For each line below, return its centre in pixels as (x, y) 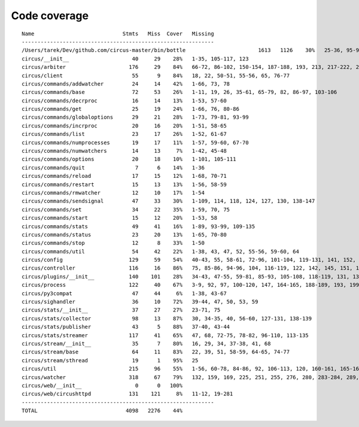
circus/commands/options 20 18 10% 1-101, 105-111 (129, 159)
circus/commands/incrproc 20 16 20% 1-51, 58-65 (124, 125)
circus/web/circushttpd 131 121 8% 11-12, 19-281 (127, 394)
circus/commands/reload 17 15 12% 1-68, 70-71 (124, 176)
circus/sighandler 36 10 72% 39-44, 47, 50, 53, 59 (140, 302)
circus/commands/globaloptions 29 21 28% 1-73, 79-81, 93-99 (135, 117)
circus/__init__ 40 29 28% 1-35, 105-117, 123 (135, 59)
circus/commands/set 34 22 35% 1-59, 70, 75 (126, 209)
